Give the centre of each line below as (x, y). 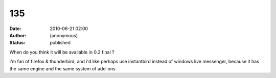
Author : (18, 35)
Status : (17, 43)
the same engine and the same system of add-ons (63, 68)
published (60, 43)
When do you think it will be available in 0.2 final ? (62, 52)
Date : (15, 29)
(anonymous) (64, 35)
